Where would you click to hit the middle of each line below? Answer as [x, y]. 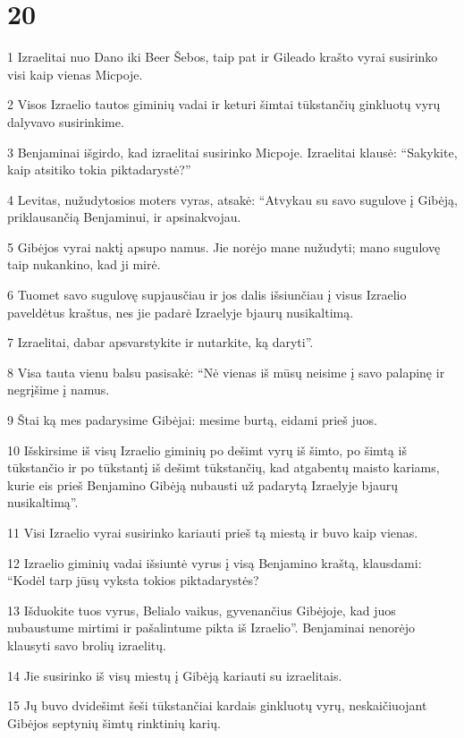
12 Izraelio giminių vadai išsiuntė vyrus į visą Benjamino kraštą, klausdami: [215, 562]
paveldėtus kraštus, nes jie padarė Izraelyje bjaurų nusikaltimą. [181, 312]
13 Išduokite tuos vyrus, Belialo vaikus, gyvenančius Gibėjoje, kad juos [202, 610]
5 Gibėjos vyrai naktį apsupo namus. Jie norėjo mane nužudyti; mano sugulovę [224, 246]
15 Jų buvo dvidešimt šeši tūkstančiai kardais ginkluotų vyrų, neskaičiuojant [217, 705]
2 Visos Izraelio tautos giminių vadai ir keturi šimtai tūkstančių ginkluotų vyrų [224, 104]
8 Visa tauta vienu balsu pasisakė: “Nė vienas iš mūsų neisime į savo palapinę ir [226, 372]
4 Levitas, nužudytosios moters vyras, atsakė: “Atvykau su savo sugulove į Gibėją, [232, 199]
